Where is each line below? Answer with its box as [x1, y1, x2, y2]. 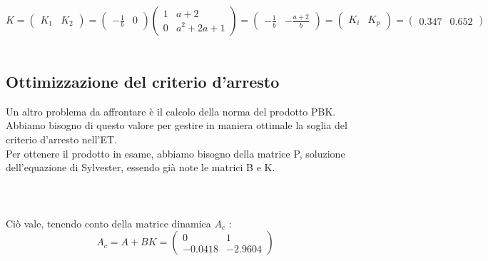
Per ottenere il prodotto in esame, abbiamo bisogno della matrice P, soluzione [6, 145, 345, 160]
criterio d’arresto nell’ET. [6, 131, 118, 146]
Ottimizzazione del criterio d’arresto [6, 70, 280, 92]
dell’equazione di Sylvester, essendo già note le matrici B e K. [6, 160, 275, 175]
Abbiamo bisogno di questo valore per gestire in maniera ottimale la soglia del [6, 118, 347, 133]
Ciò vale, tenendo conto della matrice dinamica [6, 215, 211, 230]
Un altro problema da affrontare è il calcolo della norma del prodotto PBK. [6, 103, 336, 118]
